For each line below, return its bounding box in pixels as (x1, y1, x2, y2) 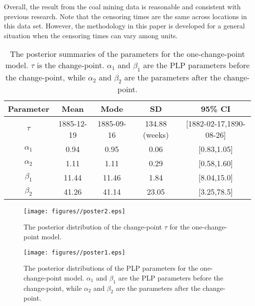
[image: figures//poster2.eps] (24, 207, 126, 215)
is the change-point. (37, 59, 104, 71)
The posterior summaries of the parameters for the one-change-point (10, 48, 245, 60)
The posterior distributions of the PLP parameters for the (24, 263, 198, 273)
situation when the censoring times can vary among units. (4, 30, 178, 40)
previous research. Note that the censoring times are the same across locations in (4, 11, 247, 21)
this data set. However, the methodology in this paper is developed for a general (4, 21, 245, 31)
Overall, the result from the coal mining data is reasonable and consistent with (4, 1, 241, 11)
